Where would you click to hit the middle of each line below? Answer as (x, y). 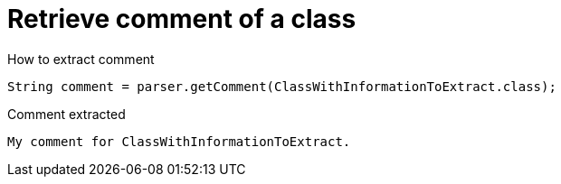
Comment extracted (67, 114)
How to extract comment (81, 59)
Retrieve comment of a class (182, 19)
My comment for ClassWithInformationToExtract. (179, 141)
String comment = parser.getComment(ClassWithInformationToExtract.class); (282, 86)
